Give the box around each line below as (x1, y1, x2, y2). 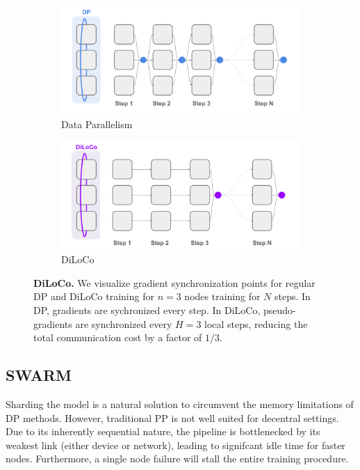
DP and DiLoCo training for (33, 289, 154, 304)
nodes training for (184, 289, 261, 304)
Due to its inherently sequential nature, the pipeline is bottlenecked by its (6, 424, 320, 439)
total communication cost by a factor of (33, 330, 202, 345)
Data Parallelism (61, 116, 133, 131)
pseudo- (263, 303, 296, 317)
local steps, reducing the (204, 316, 308, 331)
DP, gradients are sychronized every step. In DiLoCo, (33, 303, 261, 317)
